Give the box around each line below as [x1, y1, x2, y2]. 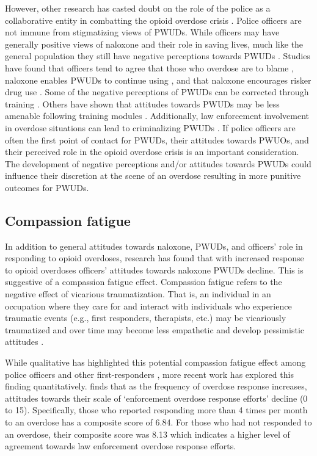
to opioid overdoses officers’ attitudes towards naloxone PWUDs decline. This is [5, 263, 304, 276]
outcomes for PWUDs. [5, 181, 89, 194]
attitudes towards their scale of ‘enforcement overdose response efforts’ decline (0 [5, 391, 308, 404]
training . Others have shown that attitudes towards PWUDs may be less [5, 97, 280, 110]
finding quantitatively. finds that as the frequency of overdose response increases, [5, 380, 307, 393]
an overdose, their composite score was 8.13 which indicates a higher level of [5, 427, 290, 440]
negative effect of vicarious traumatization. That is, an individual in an [5, 288, 271, 300]
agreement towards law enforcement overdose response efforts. [5, 440, 236, 452]
